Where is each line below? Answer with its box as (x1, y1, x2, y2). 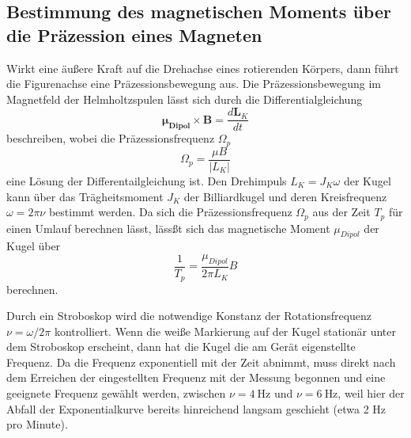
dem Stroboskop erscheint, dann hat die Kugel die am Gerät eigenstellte (6, 338, 356, 355)
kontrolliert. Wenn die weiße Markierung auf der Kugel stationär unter (54, 322, 397, 339)
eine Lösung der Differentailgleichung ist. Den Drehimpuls (6, 172, 287, 189)
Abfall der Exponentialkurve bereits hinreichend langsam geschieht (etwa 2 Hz (6, 400, 386, 417)
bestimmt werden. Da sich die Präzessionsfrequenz (48, 204, 292, 220)
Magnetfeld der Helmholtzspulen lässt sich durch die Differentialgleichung (6, 90, 363, 107)
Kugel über (6, 238, 61, 254)
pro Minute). (6, 416, 68, 432)
